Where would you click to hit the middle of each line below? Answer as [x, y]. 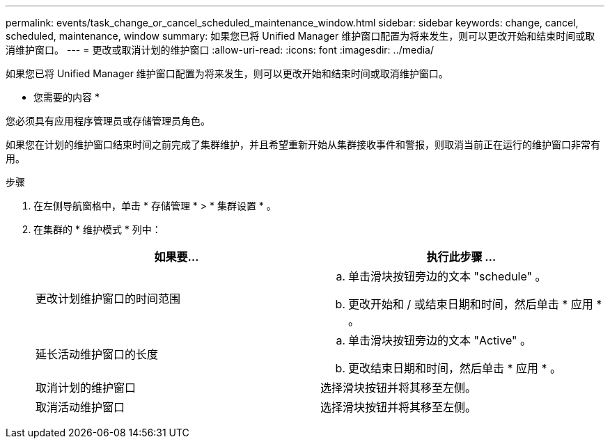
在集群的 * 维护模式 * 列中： [97, 229]
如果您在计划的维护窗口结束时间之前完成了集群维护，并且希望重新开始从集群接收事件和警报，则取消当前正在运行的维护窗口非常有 [303, 144]
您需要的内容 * [67, 97]
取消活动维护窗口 [80, 407]
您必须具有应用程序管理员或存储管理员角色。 [108, 121]
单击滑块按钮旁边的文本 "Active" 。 [440, 340]
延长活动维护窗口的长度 [97, 354]
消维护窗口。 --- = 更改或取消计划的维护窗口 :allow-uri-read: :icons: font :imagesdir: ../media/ [220, 50]
